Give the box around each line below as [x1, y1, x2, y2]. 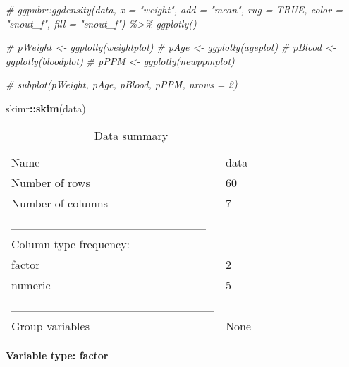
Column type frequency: [11, 235, 130, 252]
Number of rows [11, 174, 90, 191]
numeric [11, 276, 51, 293]
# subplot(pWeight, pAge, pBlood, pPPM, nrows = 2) [6, 77, 238, 92]
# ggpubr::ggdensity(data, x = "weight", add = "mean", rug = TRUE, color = [6, 2, 343, 16]
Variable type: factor [6, 347, 109, 362]
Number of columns [11, 194, 109, 211]
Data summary [94, 126, 169, 143]
